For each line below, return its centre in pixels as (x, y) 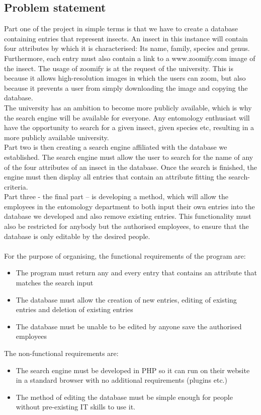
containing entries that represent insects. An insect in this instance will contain (126, 38)
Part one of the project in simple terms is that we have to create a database (121, 28)
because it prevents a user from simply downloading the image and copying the (126, 87)
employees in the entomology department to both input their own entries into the (129, 206)
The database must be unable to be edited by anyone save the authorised (129, 326)
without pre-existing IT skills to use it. (75, 407)
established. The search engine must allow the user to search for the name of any (129, 157)
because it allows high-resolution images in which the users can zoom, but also (125, 78)
